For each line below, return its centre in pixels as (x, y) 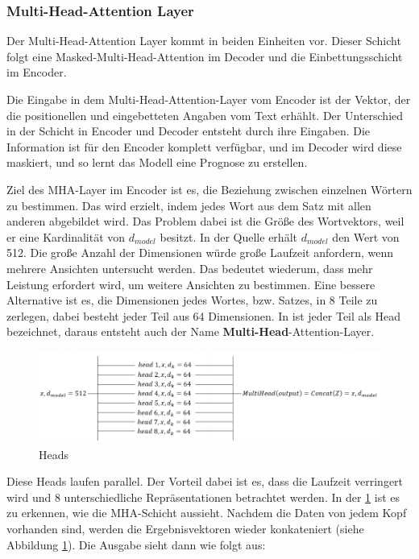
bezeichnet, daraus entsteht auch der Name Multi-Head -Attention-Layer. (191, 331)
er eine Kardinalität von (66, 236)
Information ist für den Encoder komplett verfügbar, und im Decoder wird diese (204, 146)
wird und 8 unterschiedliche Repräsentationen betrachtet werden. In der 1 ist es (203, 497)
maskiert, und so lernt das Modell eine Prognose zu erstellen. (157, 162)
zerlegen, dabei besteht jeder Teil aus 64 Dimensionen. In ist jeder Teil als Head (204, 315)
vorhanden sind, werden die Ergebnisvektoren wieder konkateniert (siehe (185, 528)
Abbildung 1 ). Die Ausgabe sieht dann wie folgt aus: (136, 544)
